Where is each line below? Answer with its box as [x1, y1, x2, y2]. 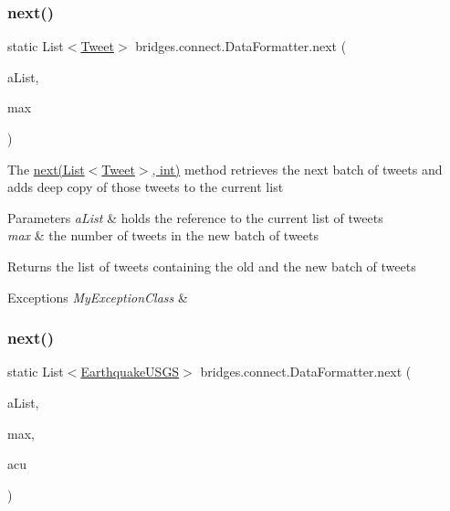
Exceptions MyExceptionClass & [7, 287, 188, 306]
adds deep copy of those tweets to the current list [7, 177, 284, 197]
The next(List [7, 159, 85, 178]
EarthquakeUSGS [80, 362, 180, 381]
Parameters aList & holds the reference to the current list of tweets [7, 208, 383, 227]
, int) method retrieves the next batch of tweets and [152, 159, 443, 178]
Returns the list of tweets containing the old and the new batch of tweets [7, 256, 416, 275]
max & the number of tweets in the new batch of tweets [7, 226, 319, 245]
